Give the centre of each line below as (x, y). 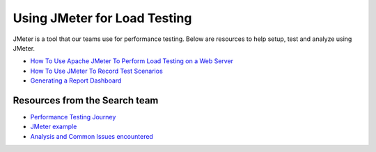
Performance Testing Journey (73, 117)
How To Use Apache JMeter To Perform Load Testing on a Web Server (132, 61)
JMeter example (54, 127)
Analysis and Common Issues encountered (92, 136)
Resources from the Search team (86, 100)
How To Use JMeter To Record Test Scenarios (96, 71)
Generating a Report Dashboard (76, 81)
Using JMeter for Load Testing (102, 18)
